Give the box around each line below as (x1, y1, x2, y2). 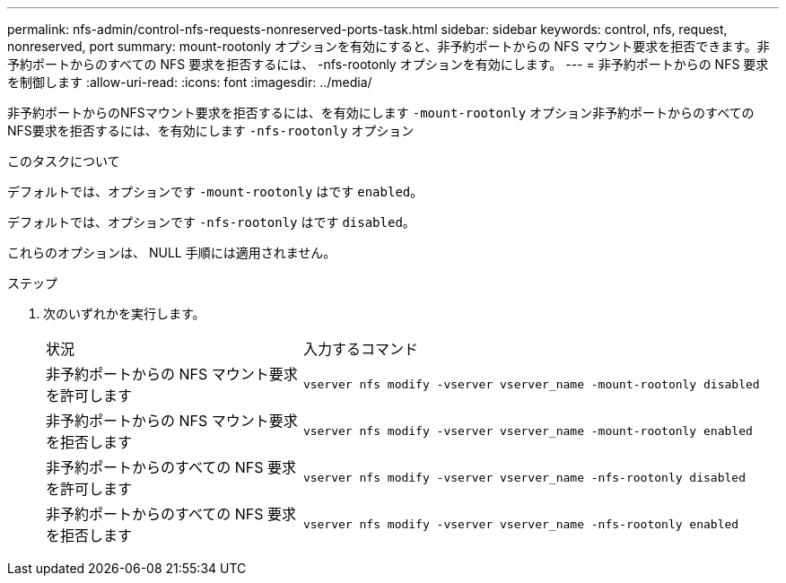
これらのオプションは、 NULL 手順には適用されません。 (7, 245, 336, 260)
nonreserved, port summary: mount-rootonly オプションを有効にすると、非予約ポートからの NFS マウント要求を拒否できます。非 (7, 39, 770, 54)
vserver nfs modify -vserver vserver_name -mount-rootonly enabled (302, 423, 753, 438)
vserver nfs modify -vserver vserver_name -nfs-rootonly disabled (302, 470, 746, 484)
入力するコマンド (302, 340, 418, 358)
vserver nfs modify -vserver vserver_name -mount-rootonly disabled (302, 377, 760, 391)
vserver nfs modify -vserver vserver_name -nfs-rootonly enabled (302, 517, 739, 531)
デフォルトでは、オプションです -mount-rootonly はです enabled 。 (7, 184, 424, 199)
